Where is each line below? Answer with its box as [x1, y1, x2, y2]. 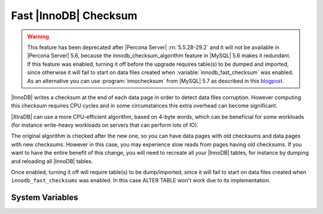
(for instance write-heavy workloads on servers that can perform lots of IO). [11, 121, 199, 129]
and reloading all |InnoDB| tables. [11, 157, 93, 164]
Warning [27, 33, 49, 40]
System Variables [11, 192, 78, 203]
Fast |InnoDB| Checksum [11, 9, 138, 22]
